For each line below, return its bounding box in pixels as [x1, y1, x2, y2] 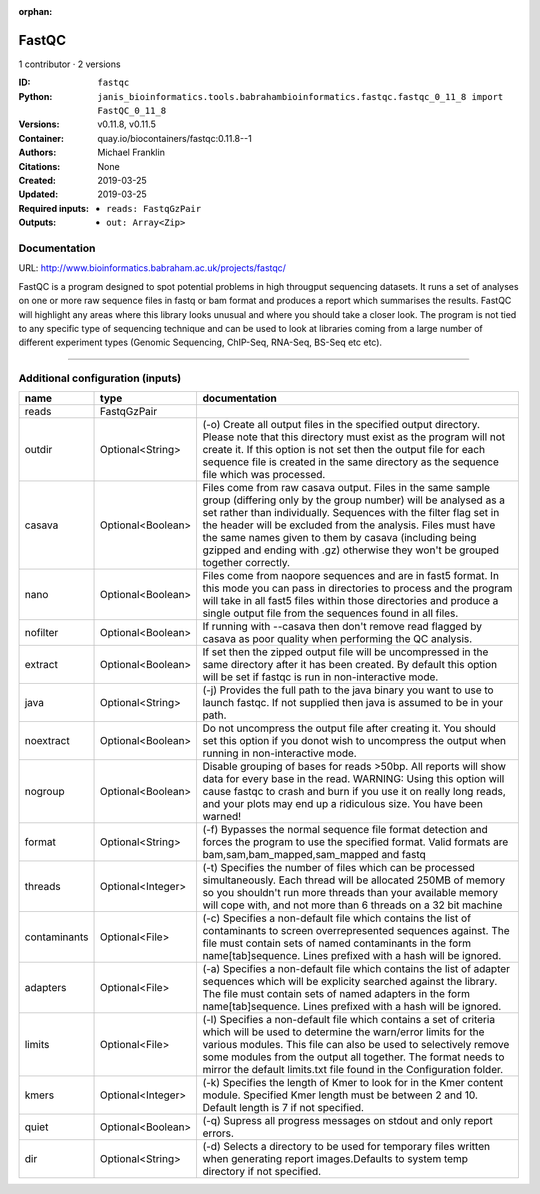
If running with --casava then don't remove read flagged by [202, 620, 482, 634]
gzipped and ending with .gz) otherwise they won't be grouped [202, 543, 500, 557]
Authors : [18, 146, 57, 159]
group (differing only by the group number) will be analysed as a [202, 493, 505, 507]
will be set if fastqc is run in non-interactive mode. [202, 670, 439, 684]
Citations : [18, 160, 61, 172]
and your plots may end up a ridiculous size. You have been [202, 797, 484, 811]
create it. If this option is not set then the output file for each [202, 443, 485, 457]
